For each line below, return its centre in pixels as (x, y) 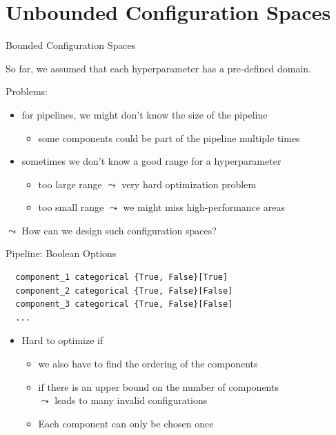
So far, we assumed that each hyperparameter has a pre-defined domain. (158, 68)
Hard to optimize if (62, 340)
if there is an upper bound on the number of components (158, 386)
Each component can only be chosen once (126, 423)
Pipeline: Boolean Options (61, 253)
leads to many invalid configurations (131, 400)
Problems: (27, 91)
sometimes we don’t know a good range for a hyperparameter (151, 161)
